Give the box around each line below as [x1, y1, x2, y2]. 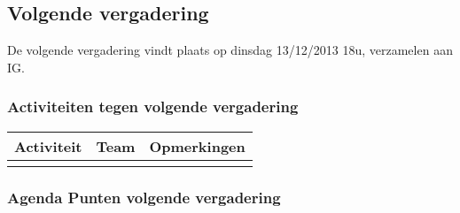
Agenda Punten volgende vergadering [7, 186, 281, 208]
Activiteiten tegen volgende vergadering [7, 95, 299, 118]
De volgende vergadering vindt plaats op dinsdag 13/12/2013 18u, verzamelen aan [7, 41, 453, 59]
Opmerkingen [149, 135, 246, 156]
